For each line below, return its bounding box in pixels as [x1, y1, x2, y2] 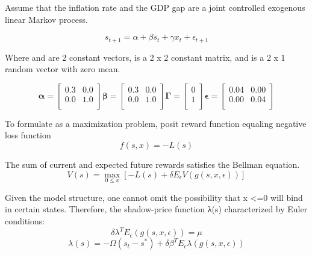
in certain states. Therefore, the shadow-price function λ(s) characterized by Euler [5, 203, 308, 215]
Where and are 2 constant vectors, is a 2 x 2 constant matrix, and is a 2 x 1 [5, 51, 285, 63]
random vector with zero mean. [5, 63, 120, 75]
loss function [5, 129, 51, 141]
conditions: [5, 215, 45, 227]
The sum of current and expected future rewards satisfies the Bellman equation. [5, 158, 300, 171]
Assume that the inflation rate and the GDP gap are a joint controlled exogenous [5, 1, 305, 13]
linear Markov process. [5, 13, 88, 25]
